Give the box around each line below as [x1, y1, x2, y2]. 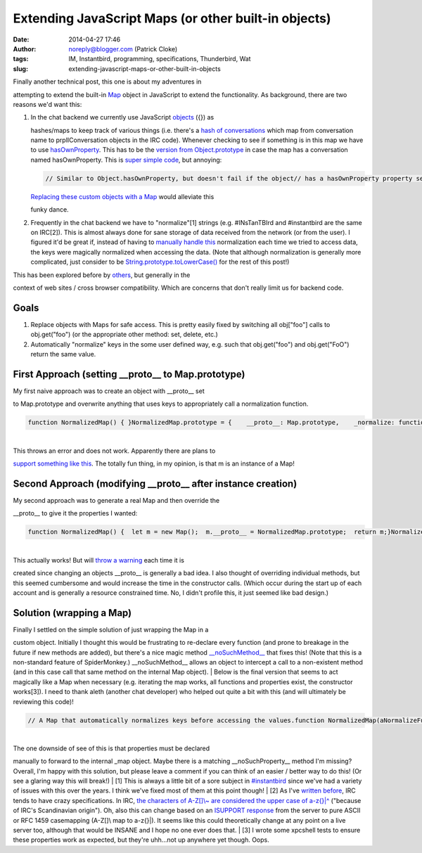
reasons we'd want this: [13, 100, 82, 108]
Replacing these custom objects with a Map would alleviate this [30, 192, 215, 200]
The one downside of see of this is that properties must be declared [13, 744, 210, 752]
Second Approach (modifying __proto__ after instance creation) [13, 477, 298, 489]
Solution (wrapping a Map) [13, 607, 132, 619]
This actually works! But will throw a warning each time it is [13, 556, 184, 564]
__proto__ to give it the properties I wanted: [13, 509, 138, 518]
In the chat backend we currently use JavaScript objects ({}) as [30, 113, 215, 122]
